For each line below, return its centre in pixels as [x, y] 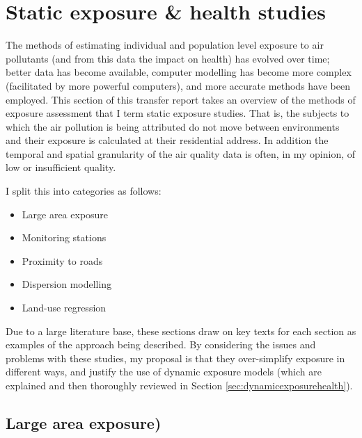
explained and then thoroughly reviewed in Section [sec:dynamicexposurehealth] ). [179, 385]
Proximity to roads [62, 260]
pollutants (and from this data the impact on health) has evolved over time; [168, 58]
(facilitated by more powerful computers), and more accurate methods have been [178, 85]
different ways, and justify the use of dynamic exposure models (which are [164, 372]
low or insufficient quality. [61, 167]
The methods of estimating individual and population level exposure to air [165, 45]
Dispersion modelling [67, 284]
